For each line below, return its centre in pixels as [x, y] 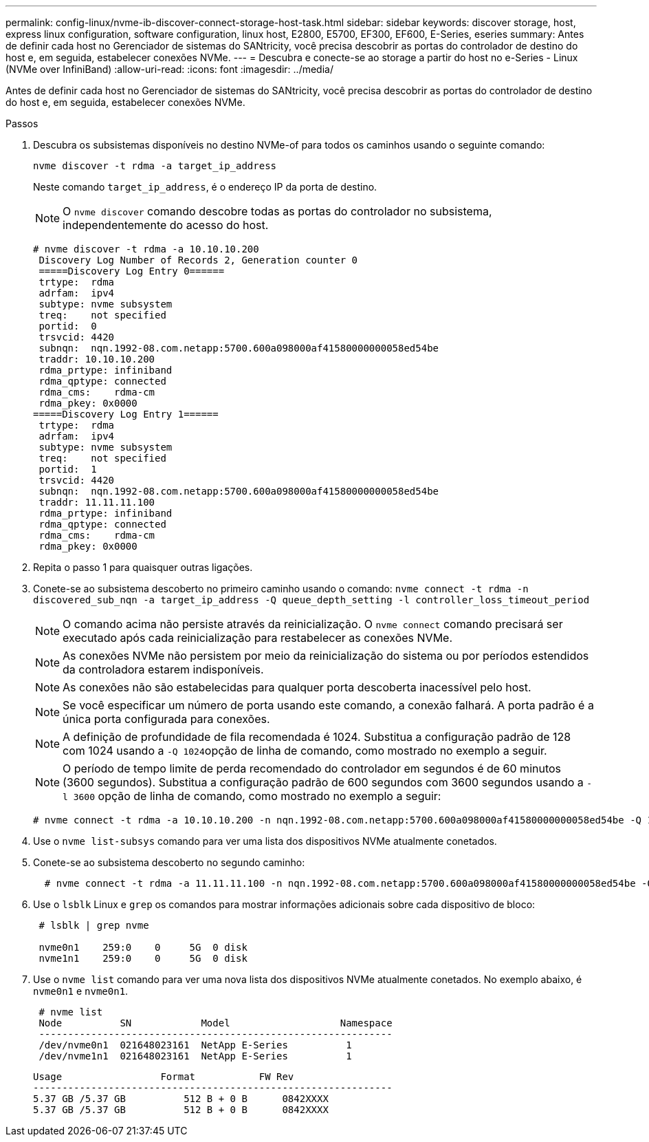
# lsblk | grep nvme [94, 925]
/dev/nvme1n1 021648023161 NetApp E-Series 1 [195, 1056]
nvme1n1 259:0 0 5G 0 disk [143, 958]
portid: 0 [68, 326]
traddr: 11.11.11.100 [97, 502]
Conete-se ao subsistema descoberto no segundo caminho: [169, 862]
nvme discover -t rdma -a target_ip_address [155, 166]
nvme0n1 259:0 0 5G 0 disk [143, 947]
